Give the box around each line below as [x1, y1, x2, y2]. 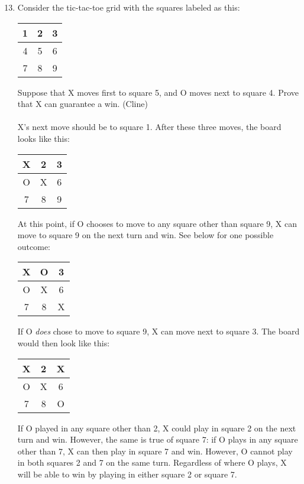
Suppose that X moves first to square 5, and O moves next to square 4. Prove [17, 86, 299, 98]
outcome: [17, 240, 51, 252]
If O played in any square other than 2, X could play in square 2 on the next [17, 421, 296, 434]
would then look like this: [17, 336, 110, 349]
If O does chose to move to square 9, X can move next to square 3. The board [17, 325, 300, 337]
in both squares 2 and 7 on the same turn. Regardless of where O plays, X [17, 456, 287, 469]
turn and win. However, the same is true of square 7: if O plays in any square [17, 433, 298, 446]
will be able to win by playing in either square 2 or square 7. [17, 467, 237, 480]
